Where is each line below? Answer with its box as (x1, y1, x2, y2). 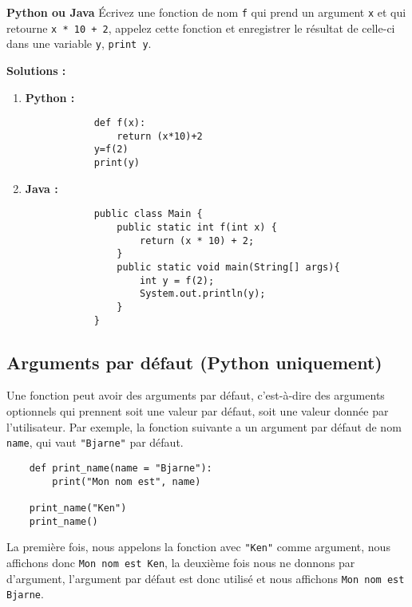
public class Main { (93, 208, 203, 220)
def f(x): (93, 117, 146, 129)
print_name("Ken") (29, 502, 127, 514)
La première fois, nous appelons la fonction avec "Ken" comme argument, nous (6, 538, 390, 555)
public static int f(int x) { (117, 222, 277, 234)
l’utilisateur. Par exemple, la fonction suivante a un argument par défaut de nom (6, 418, 402, 435)
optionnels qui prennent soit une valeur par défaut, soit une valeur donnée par (6, 403, 389, 420)
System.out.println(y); (139, 288, 266, 300)
